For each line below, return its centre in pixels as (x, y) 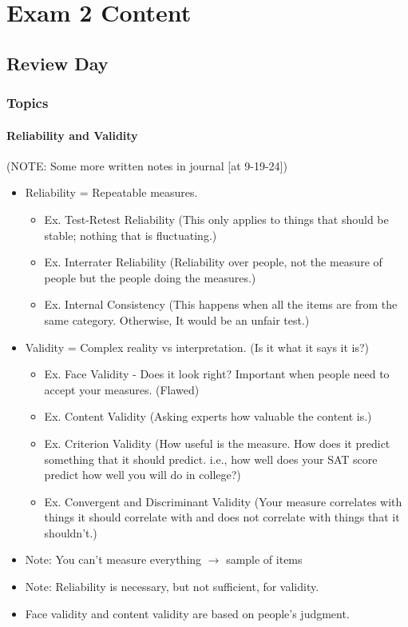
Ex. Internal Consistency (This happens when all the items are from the (221, 304)
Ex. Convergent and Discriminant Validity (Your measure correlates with (223, 501)
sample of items (264, 559)
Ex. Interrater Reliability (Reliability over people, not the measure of (213, 262)
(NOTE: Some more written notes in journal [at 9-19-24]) (147, 165)
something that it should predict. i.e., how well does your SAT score (211, 459)
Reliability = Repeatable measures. (111, 192)
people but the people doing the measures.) (150, 277)
